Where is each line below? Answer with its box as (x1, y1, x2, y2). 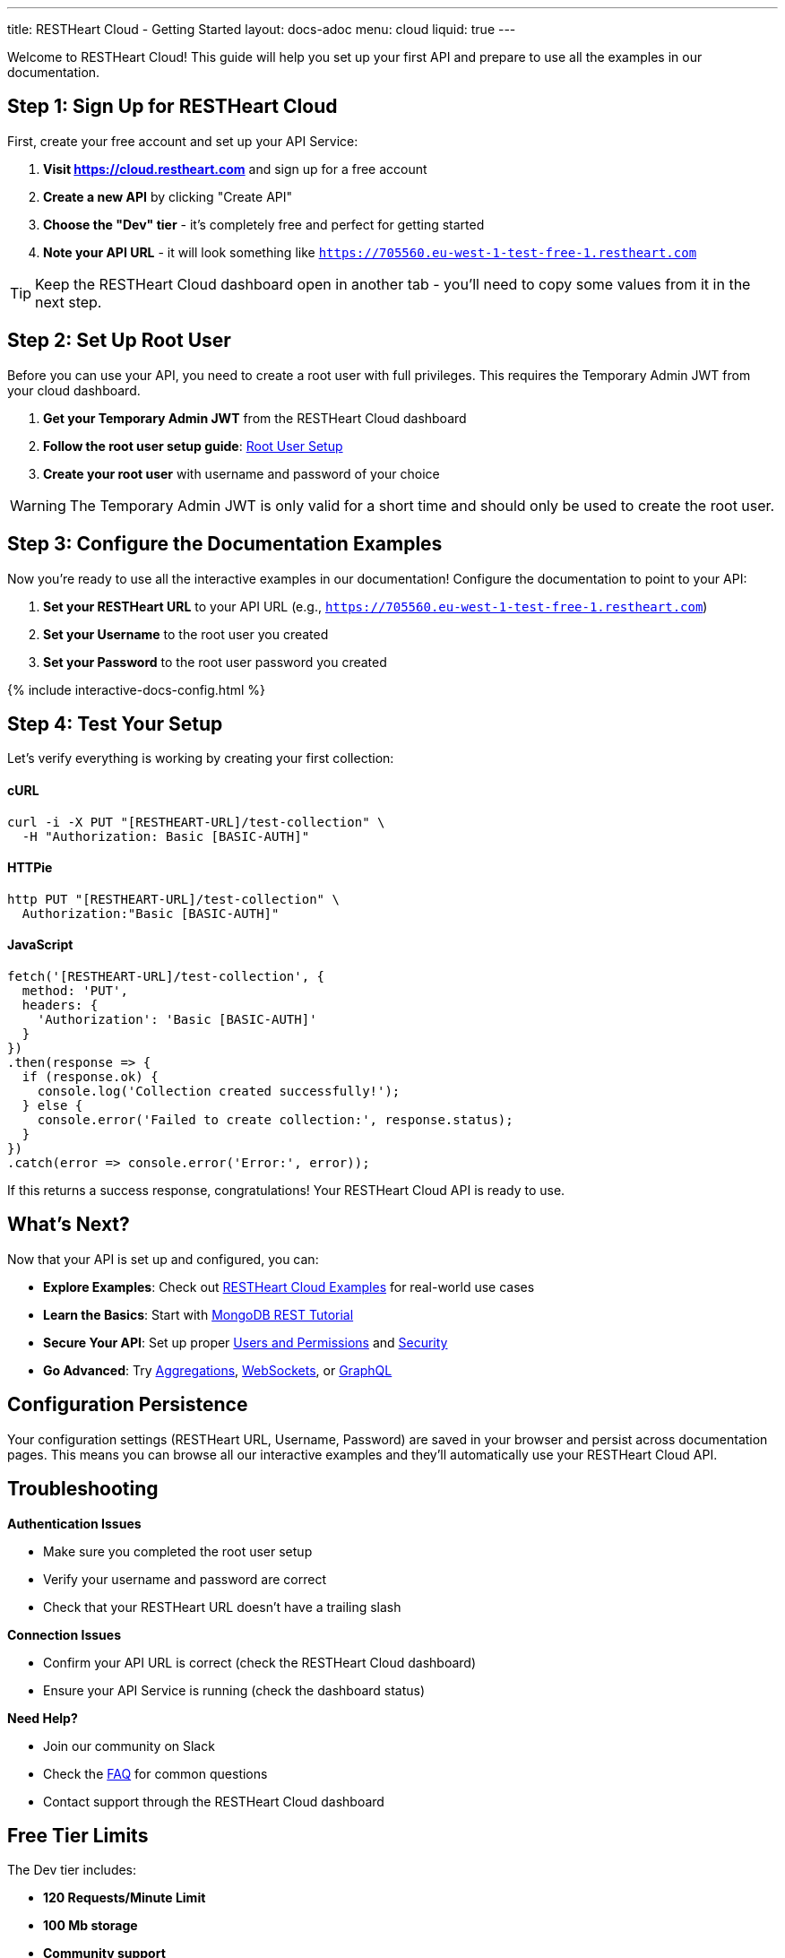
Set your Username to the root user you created (43, 626, 329, 642)
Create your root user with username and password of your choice (43, 465, 440, 481)
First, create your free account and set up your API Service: (7, 133, 358, 149)
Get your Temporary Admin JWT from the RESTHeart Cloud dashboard (43, 410, 467, 426)
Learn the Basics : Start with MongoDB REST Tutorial (43, 1306, 354, 1322)
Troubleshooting (7, 1477, 159, 1501)
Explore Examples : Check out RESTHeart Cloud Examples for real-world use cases (43, 1278, 535, 1295)
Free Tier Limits (7, 1824, 149, 1847)
